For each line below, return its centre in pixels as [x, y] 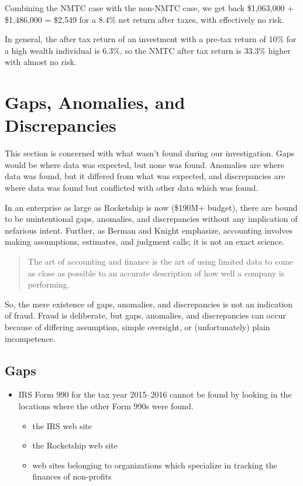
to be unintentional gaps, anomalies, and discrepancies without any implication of [151, 219]
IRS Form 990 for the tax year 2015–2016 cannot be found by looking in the [155, 394]
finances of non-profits [72, 476]
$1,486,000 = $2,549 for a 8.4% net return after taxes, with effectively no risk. [144, 19]
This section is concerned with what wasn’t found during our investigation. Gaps [149, 153]
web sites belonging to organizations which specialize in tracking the [155, 465]
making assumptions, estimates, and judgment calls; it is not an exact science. [145, 242]
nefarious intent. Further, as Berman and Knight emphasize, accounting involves [149, 230]
